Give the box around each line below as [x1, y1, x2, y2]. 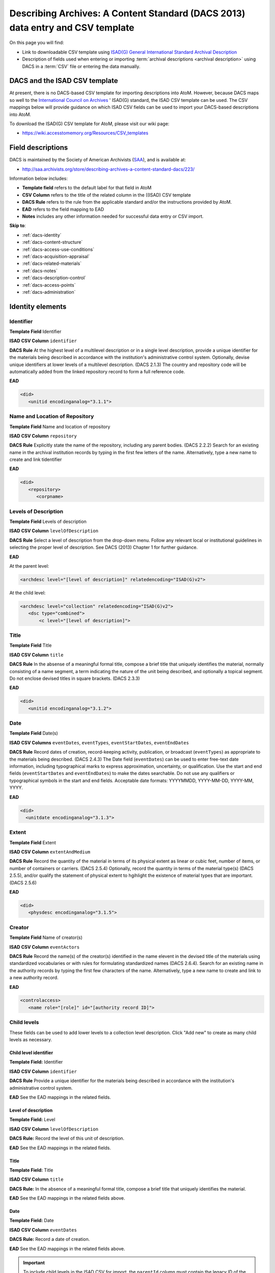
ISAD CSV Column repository [9, 433, 77, 439]
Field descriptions [9, 143, 68, 152]
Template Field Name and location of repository [9, 423, 111, 430]
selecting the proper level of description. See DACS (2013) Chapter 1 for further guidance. [9, 544, 198, 550]
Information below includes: [9, 176, 68, 182]
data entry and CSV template [9, 22, 134, 33]
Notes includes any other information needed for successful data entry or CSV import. [22, 213, 204, 219]
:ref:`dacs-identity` [22, 232, 62, 238]
